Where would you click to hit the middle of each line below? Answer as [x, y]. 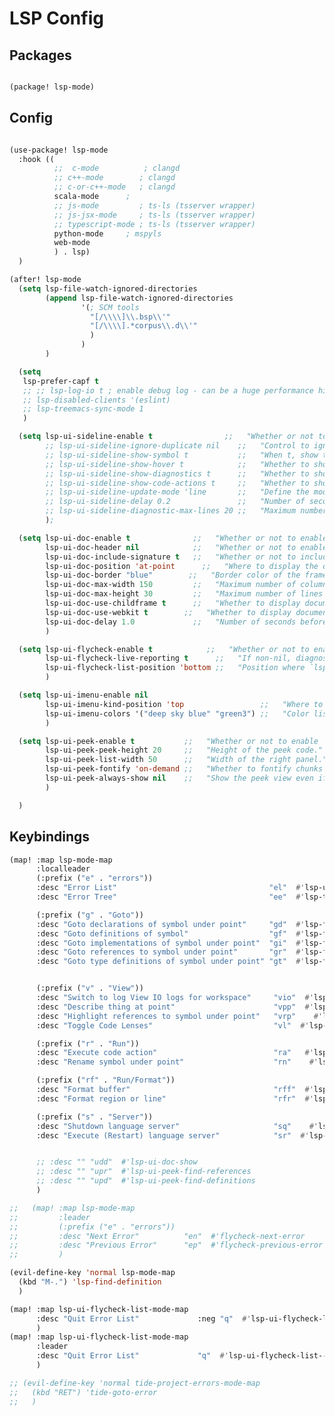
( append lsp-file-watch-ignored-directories [139, 298]
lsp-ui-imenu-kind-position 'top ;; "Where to [184, 704]
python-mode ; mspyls [107, 233]
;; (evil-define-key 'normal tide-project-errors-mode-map [135, 1383]
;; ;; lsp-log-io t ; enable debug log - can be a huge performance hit [177, 390]
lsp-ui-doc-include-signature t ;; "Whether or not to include [188, 557]
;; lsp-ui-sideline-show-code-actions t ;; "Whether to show [188, 483]
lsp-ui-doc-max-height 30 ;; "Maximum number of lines [184, 594]
